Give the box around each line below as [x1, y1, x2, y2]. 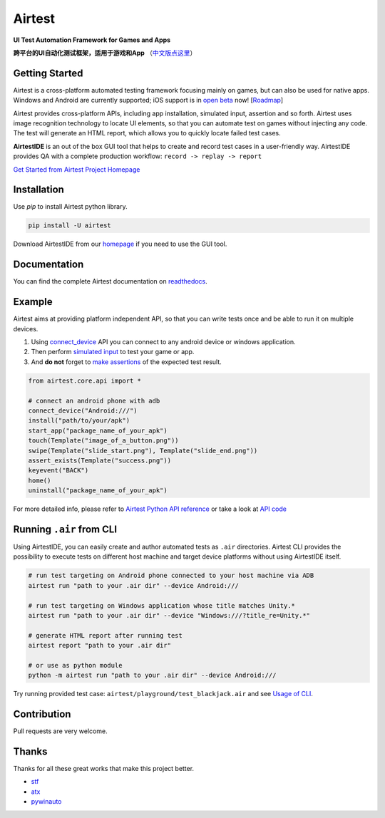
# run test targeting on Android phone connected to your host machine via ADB [28, 571, 314, 580]
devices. [13, 324, 38, 333]
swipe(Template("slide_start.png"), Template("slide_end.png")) [28, 446, 258, 455]
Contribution [13, 708, 71, 720]
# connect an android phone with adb [28, 396, 160, 405]
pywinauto [31, 797, 62, 806]
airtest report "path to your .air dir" [28, 641, 171, 650]
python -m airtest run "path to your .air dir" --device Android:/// [28, 671, 277, 680]
